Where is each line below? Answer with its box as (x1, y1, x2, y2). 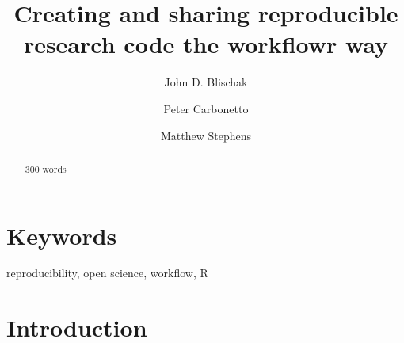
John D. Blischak (164, 74, 248, 90)
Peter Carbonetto (163, 100, 249, 116)
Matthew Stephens (160, 127, 252, 143)
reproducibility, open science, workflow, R (6, 265, 208, 281)
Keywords (6, 219, 117, 251)
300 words (25, 162, 67, 175)
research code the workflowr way (23, 28, 389, 60)
